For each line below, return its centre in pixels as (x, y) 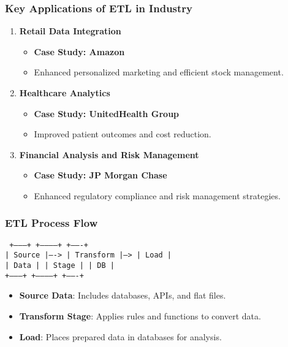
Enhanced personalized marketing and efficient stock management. (159, 72)
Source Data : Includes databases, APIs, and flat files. (123, 295)
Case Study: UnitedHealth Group (107, 113)
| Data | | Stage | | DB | (60, 266)
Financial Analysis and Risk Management (109, 154)
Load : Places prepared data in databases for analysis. (120, 336)
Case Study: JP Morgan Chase (100, 175)
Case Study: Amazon (79, 51)
